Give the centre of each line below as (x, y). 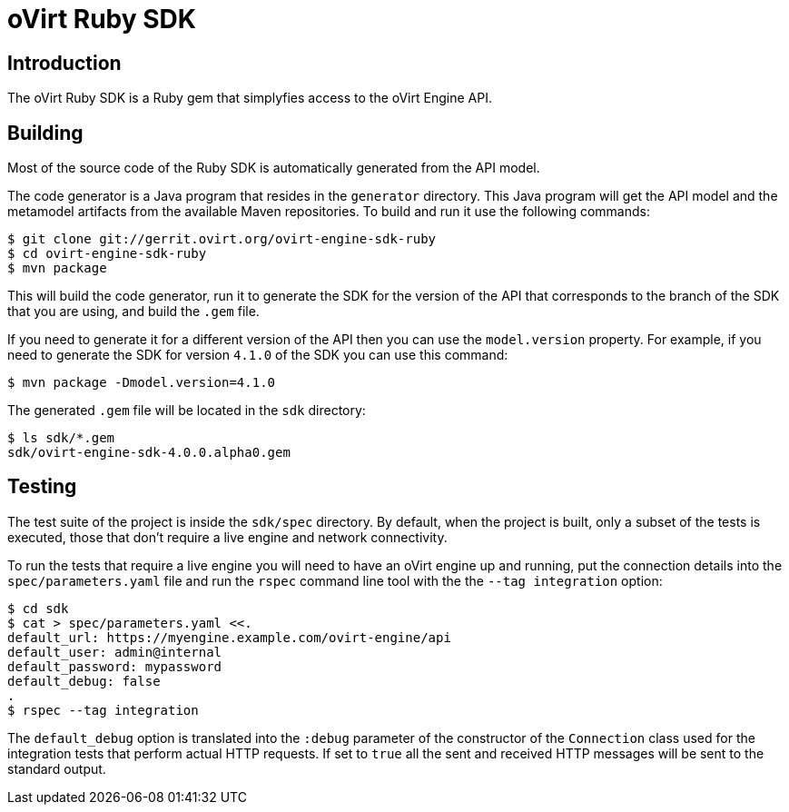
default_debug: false (84, 681)
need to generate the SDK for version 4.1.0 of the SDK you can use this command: (258, 355)
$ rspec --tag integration (103, 710)
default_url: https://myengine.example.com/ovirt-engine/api (229, 637)
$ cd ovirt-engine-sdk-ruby (107, 254)
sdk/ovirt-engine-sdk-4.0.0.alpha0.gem (149, 453)
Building (45, 133)
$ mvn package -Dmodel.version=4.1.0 (142, 383)
